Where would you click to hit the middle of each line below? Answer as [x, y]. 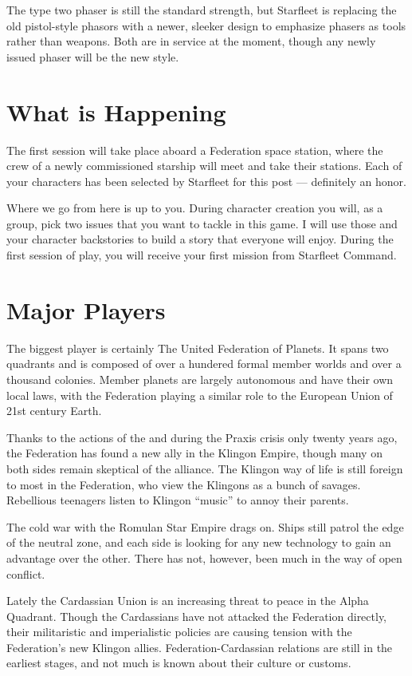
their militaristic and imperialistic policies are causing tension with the [179, 632]
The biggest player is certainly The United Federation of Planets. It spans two [198, 348]
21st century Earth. [54, 411]
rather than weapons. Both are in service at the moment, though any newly [191, 41]
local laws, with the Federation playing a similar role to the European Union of [200, 395]
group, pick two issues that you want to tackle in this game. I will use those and [202, 223]
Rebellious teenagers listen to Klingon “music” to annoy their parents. [178, 500]
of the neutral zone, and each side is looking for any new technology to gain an [199, 542]
